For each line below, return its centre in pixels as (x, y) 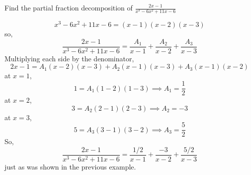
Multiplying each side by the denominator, (69, 58)
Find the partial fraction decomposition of (69, 7)
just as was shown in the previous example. (70, 167)
